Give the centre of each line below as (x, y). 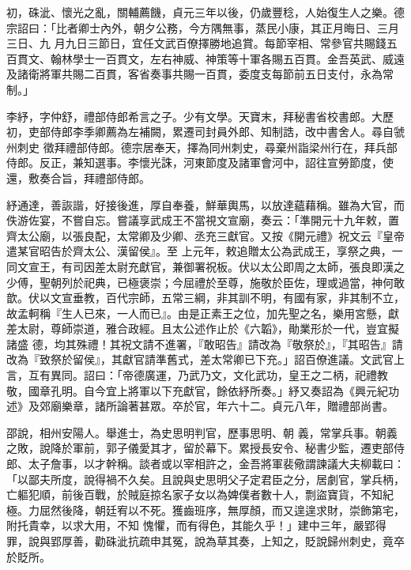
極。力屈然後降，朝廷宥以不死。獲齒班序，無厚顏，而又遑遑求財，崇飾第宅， (205, 510)
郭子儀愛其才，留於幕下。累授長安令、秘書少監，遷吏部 (249, 448)
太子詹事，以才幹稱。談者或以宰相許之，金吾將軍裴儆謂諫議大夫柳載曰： (216, 464)
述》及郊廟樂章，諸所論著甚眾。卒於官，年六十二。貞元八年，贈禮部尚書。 (200, 406)
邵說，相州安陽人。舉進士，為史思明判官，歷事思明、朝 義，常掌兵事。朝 (196, 432)
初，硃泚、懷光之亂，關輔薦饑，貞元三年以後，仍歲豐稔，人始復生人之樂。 (200, 12)
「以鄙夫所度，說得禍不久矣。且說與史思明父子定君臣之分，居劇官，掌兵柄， (205, 479)
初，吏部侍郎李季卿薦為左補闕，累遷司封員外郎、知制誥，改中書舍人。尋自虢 (205, 132)
